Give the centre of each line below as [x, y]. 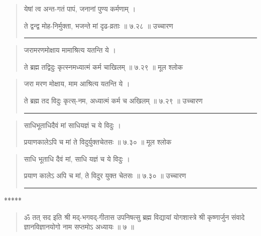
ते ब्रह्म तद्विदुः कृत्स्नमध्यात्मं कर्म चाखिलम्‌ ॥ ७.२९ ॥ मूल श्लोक [103, 67]
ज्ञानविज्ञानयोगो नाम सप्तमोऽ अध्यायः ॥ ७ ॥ [79, 227]
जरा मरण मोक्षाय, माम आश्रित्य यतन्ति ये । [77, 84]
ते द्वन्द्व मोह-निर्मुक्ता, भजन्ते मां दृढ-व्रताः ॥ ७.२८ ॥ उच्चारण [98, 25]
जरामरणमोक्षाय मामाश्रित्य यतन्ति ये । [70, 50]
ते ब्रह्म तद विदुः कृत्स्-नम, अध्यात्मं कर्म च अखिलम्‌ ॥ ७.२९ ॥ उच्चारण [113, 100]
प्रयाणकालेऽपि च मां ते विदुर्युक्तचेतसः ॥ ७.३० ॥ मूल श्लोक [98, 142]
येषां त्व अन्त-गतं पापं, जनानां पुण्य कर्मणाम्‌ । [80, 9]
